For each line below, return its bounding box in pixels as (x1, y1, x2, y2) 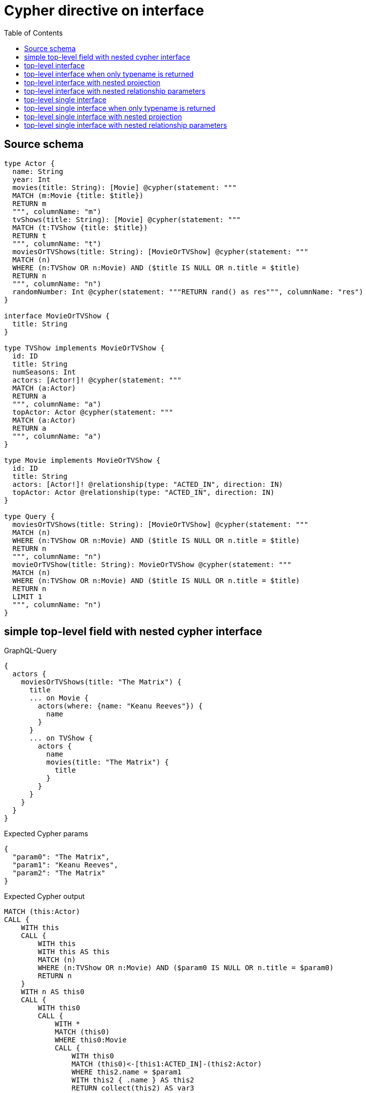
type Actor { (4, 159, 55, 167)
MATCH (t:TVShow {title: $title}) (12, 223, 148, 232)
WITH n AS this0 (21, 988, 85, 996)
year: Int (12, 175, 51, 184)
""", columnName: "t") (12, 239, 101, 248)
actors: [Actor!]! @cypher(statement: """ (12, 376, 182, 384)
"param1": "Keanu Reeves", (12, 861, 118, 869)
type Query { (4, 512, 55, 520)
